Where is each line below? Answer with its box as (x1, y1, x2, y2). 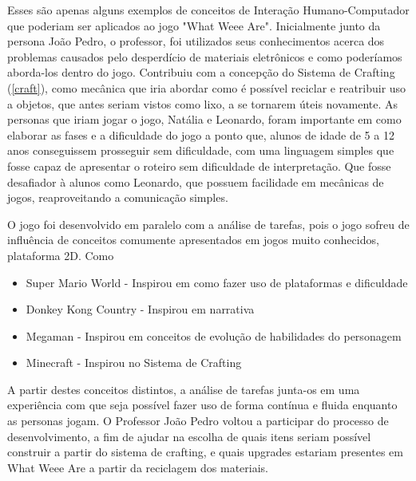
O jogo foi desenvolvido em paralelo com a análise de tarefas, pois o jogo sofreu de (7, 215, 410, 232)
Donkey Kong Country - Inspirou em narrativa (26, 301, 255, 317)
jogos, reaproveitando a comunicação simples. (7, 189, 228, 206)
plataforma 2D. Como (7, 246, 114, 263)
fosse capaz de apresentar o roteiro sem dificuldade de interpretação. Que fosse (7, 157, 391, 174)
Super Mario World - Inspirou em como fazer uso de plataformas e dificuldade (26, 274, 408, 290)
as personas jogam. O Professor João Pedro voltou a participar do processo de (7, 412, 389, 429)
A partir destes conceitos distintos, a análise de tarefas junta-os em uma (7, 380, 360, 397)
